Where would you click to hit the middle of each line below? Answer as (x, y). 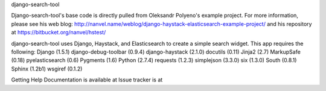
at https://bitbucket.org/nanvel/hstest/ (59, 33)
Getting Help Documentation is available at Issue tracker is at (87, 80)
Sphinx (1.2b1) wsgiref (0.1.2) (47, 69)
